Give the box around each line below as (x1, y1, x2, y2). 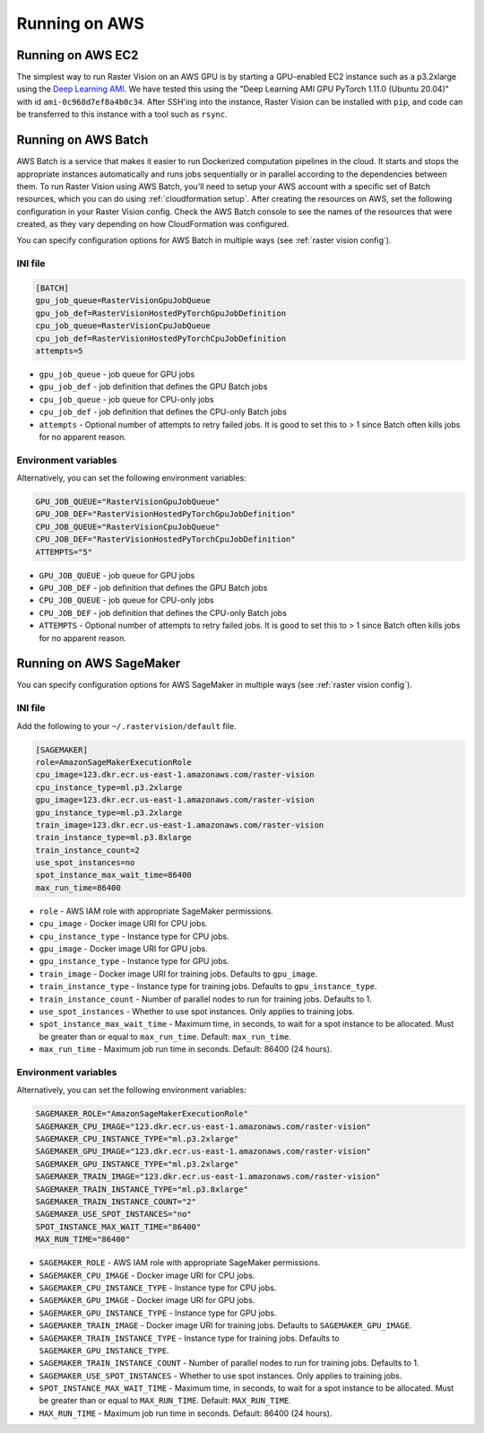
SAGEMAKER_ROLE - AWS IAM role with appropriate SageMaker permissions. (39, 1257, 321, 1268)
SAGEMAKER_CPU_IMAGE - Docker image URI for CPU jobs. (39, 1270, 255, 1281)
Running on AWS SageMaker (16, 656, 181, 672)
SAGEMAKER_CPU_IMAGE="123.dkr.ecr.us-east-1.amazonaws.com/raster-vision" (35, 1121, 372, 1132)
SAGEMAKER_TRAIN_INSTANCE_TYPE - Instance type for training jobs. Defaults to (39, 1333, 340, 1343)
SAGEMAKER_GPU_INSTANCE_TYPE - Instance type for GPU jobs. (39, 1307, 277, 1318)
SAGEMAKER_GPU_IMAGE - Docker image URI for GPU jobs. (39, 1295, 255, 1306)
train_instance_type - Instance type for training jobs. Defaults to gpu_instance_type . (39, 981, 377, 992)
